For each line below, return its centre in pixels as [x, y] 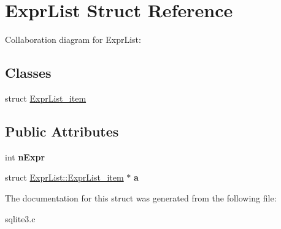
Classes [28, 73]
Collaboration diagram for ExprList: [73, 39]
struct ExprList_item [46, 98]
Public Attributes [62, 131]
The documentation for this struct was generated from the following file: [141, 197]
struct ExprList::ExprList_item [64, 177]
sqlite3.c [20, 218]
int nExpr [25, 156]
